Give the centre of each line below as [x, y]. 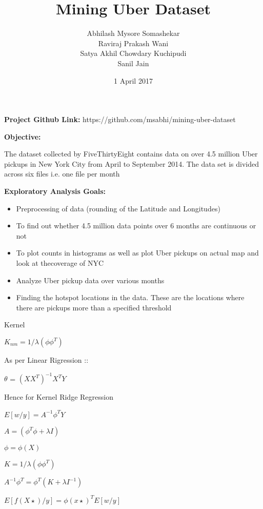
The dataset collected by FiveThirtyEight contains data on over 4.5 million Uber [131, 154]
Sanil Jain [133, 63]
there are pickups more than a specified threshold [94, 307]
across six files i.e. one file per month [62, 174]
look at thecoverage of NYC [60, 263]
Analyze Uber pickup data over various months [90, 280]
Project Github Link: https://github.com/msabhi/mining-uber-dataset [120, 119]
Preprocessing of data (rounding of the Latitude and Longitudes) [118, 208]
